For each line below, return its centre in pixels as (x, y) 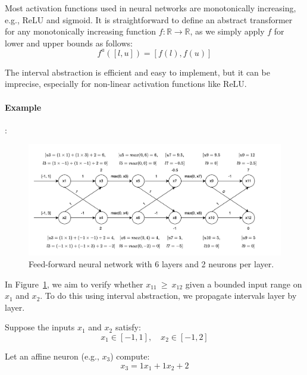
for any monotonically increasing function (81, 31)
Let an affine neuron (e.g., (52, 356)
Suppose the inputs (40, 327)
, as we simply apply (227, 31)
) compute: (130, 356)
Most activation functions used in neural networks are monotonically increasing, (151, 8)
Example (23, 107)
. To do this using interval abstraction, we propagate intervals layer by (168, 296)
